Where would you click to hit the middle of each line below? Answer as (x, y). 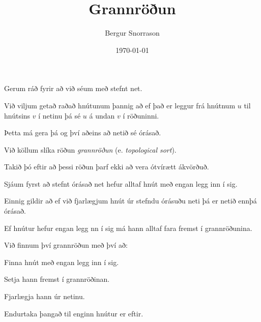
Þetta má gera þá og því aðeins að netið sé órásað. (83, 133)
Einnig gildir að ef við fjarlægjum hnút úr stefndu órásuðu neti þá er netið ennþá (130, 201)
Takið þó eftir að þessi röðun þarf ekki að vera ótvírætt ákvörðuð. (107, 167)
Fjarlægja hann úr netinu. (45, 296)
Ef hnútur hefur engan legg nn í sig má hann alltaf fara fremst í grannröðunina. (128, 228)
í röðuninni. (141, 115)
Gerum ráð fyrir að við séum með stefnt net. (73, 88)
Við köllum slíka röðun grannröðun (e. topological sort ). (90, 149)
